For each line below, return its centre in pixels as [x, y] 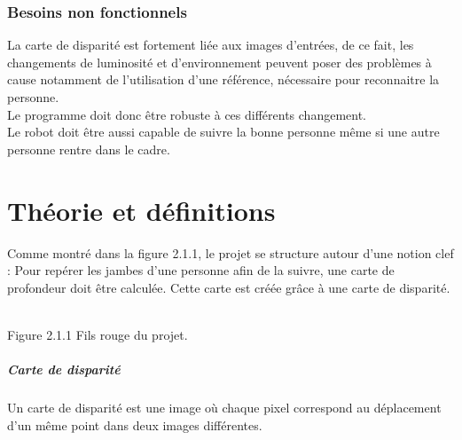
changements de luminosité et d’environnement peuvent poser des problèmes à [219, 62]
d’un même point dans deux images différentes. [135, 424]
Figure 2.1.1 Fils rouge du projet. [98, 334]
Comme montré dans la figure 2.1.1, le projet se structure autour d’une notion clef [231, 252]
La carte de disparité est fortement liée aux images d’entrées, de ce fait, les [211, 45]
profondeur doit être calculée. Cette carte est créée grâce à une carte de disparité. [229, 287]
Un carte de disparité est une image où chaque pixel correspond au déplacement [224, 408]
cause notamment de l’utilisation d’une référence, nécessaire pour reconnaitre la [223, 79]
